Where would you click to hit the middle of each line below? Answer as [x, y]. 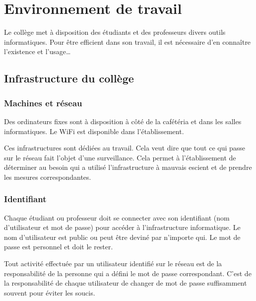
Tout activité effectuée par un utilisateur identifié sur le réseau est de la [113, 263]
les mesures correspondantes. [48, 177]
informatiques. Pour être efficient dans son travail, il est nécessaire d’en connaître [128, 41]
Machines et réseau [43, 103]
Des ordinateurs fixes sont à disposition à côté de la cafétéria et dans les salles [123, 121]
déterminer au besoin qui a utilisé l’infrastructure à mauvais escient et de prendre [128, 167]
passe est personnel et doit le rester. [59, 247]
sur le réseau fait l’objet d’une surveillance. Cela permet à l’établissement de [120, 157]
